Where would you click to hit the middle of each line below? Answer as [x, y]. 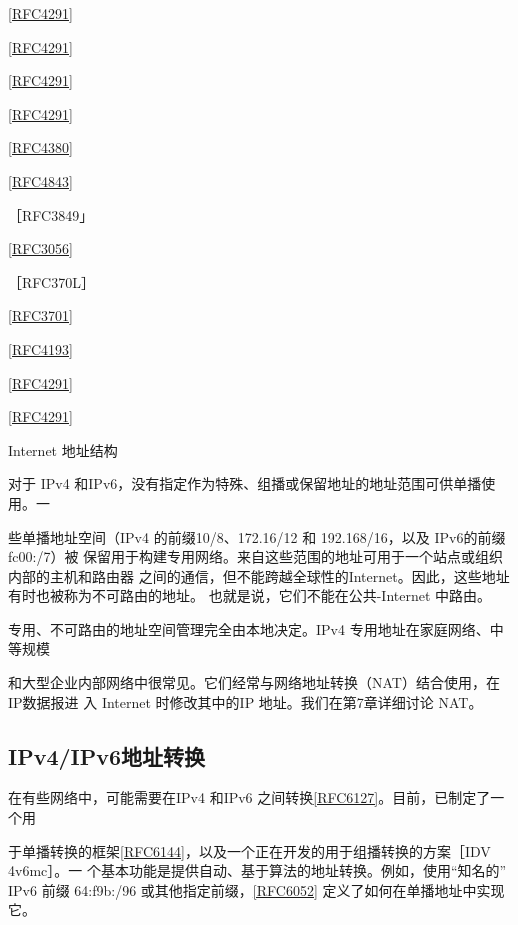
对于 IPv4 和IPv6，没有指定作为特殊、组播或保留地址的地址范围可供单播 [245, 483]
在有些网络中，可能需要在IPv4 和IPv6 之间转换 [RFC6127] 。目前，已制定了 [249, 797]
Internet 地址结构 [63, 449]
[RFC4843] [40, 180]
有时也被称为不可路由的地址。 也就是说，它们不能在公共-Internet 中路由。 [250, 595]
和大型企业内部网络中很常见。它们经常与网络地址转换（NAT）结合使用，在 [254, 682]
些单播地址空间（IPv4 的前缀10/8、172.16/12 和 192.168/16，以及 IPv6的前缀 [257, 536]
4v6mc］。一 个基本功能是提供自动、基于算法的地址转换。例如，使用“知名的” [257, 870]
